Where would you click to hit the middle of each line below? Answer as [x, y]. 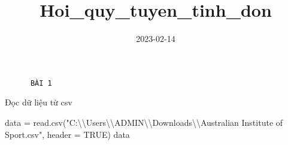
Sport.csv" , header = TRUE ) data [67, 134]
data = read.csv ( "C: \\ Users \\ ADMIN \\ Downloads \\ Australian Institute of [144, 122]
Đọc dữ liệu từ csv [39, 102]
